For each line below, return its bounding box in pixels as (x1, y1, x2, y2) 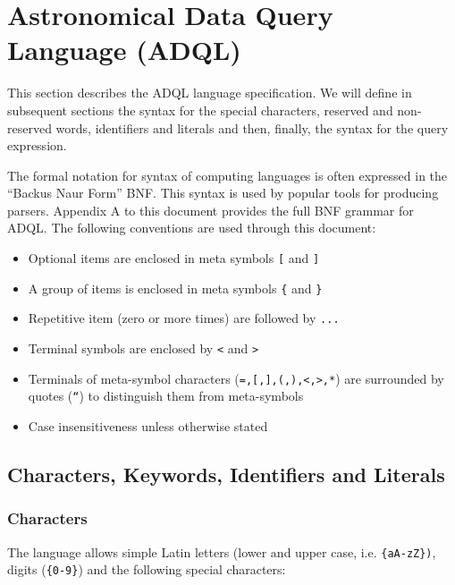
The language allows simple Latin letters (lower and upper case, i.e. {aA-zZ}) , (7, 542, 436, 561)
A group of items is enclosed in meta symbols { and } (28, 278, 323, 297)
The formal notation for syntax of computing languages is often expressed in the (7, 165, 448, 184)
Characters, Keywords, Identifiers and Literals (7, 460, 445, 487)
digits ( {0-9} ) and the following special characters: (7, 560, 286, 579)
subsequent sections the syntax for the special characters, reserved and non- (7, 100, 422, 119)
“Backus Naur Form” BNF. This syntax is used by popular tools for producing (7, 183, 439, 202)
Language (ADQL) (7, 31, 241, 68)
